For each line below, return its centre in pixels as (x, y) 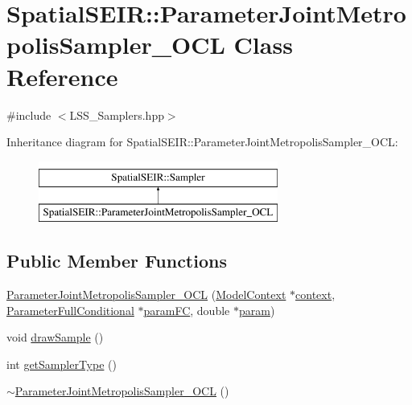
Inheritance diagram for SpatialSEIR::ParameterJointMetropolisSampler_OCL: (202, 142)
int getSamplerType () (62, 364)
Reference (62, 76)
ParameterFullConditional (70, 310)
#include (29, 115)
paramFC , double (187, 310)
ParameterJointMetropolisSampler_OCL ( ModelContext (146, 295)
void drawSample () (55, 337)
